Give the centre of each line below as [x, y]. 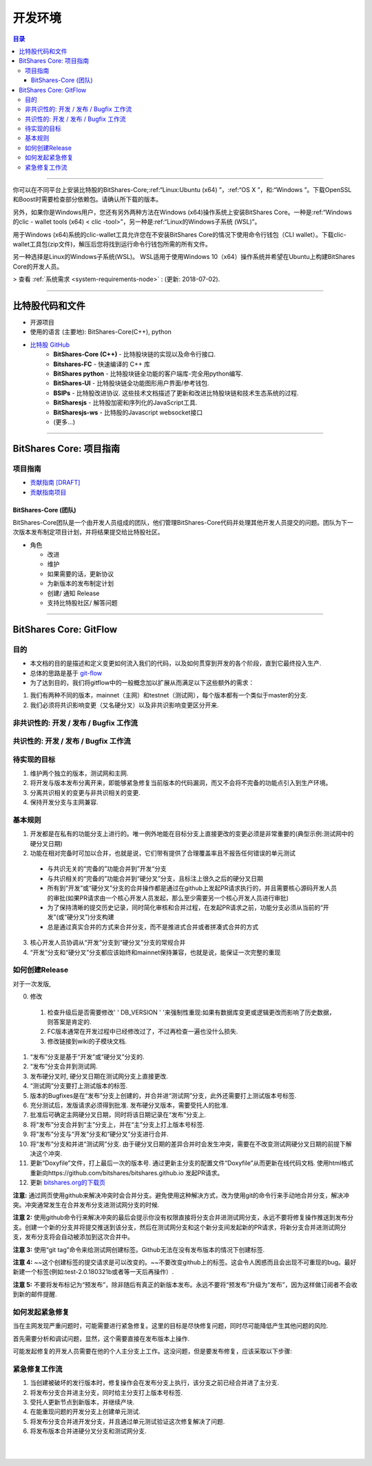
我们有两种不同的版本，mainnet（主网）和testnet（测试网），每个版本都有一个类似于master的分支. [169, 695]
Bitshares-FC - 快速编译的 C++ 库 [102, 364]
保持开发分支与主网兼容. [64, 802]
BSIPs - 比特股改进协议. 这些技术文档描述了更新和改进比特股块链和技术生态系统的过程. [176, 393]
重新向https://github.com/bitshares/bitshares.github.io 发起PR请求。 [127, 1173]
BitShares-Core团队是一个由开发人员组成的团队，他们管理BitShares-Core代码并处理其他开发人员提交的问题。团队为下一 [183, 522]
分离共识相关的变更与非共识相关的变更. [85, 792]
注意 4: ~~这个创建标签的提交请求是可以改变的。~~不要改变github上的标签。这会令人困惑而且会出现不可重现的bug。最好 [185, 1262]
